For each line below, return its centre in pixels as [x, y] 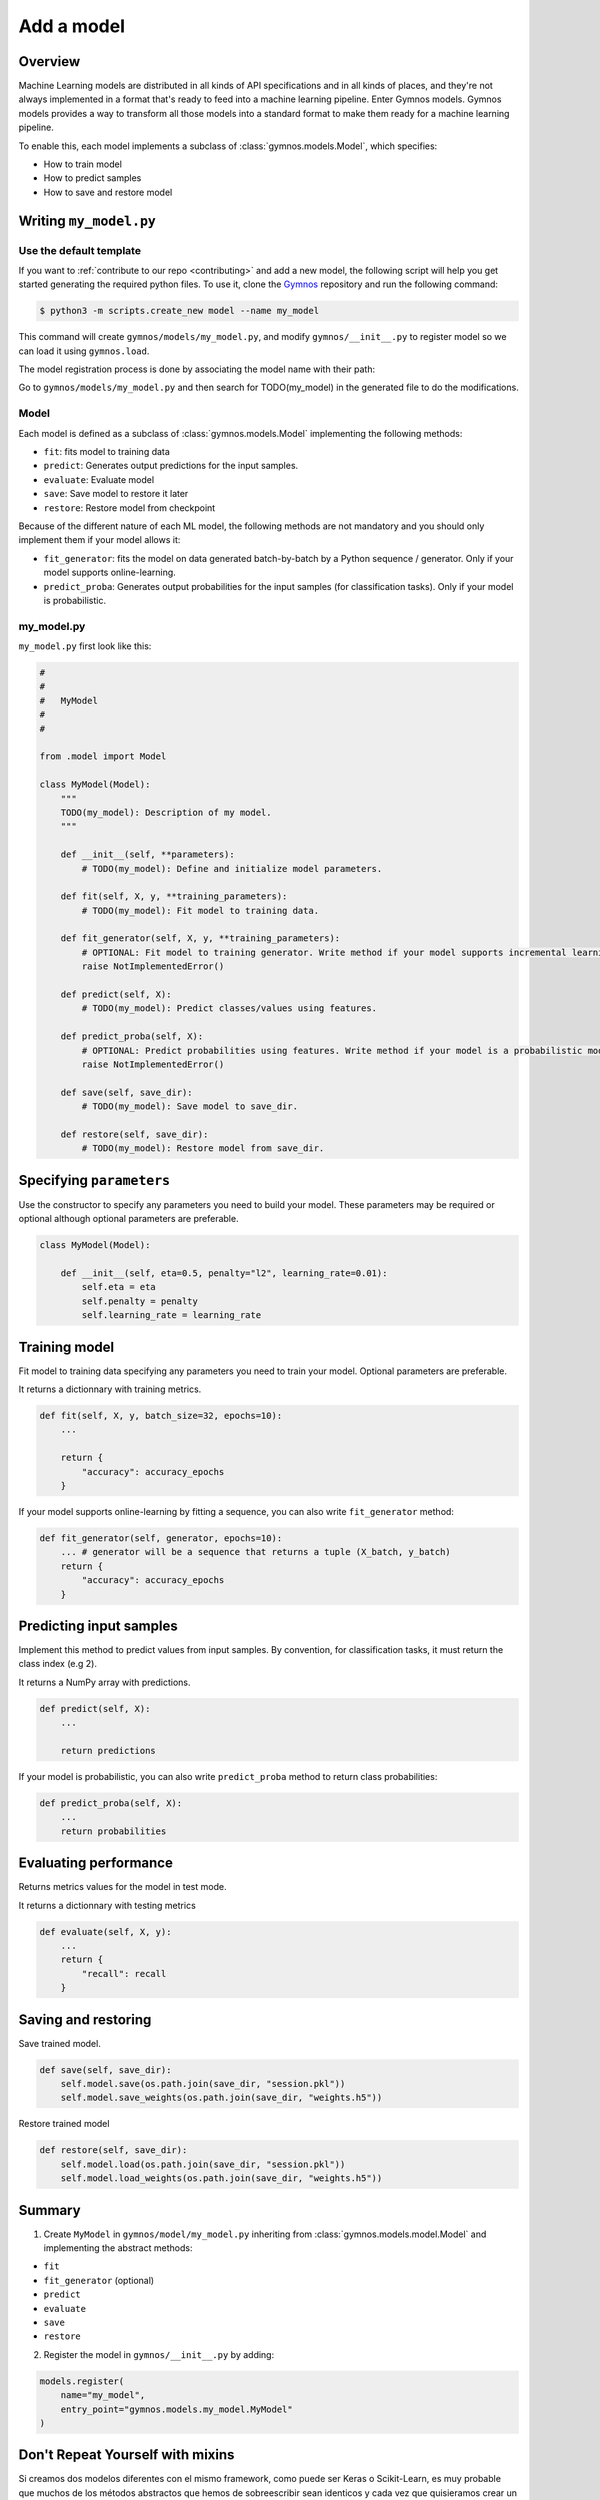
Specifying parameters [94, 1180]
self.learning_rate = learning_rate [171, 1315]
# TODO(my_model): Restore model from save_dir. [203, 1148]
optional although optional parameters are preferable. [128, 1219]
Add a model [71, 26]
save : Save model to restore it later [116, 494]
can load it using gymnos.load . [84, 351]
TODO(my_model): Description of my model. [166, 812]
